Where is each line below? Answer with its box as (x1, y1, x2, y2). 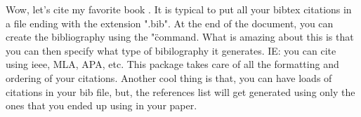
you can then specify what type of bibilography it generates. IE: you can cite (6, 43, 336, 57)
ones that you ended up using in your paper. (6, 98, 197, 113)
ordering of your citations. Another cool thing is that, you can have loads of (6, 70, 332, 85)
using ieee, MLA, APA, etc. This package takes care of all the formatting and (6, 57, 339, 71)
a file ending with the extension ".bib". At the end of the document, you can (6, 15, 334, 30)
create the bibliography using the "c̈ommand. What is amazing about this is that (6, 29, 354, 44)
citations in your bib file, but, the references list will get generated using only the (6, 84, 355, 99)
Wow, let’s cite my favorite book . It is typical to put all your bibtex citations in (6, 2, 352, 16)
